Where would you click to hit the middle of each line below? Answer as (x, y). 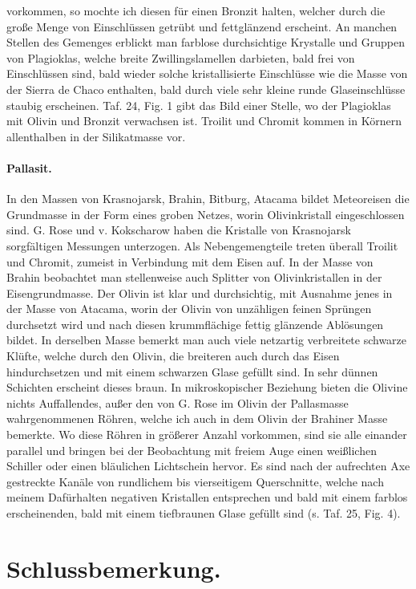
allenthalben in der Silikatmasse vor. (96, 136)
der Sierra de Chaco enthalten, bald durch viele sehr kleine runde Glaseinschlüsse (206, 89)
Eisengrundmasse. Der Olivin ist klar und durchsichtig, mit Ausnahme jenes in (200, 292)
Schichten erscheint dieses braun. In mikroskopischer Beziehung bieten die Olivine (207, 387)
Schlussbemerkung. (114, 568)
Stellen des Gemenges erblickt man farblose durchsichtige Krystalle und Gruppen (206, 42)
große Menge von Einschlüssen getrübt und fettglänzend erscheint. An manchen (202, 26)
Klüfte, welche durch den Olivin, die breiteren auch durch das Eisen (173, 356)
